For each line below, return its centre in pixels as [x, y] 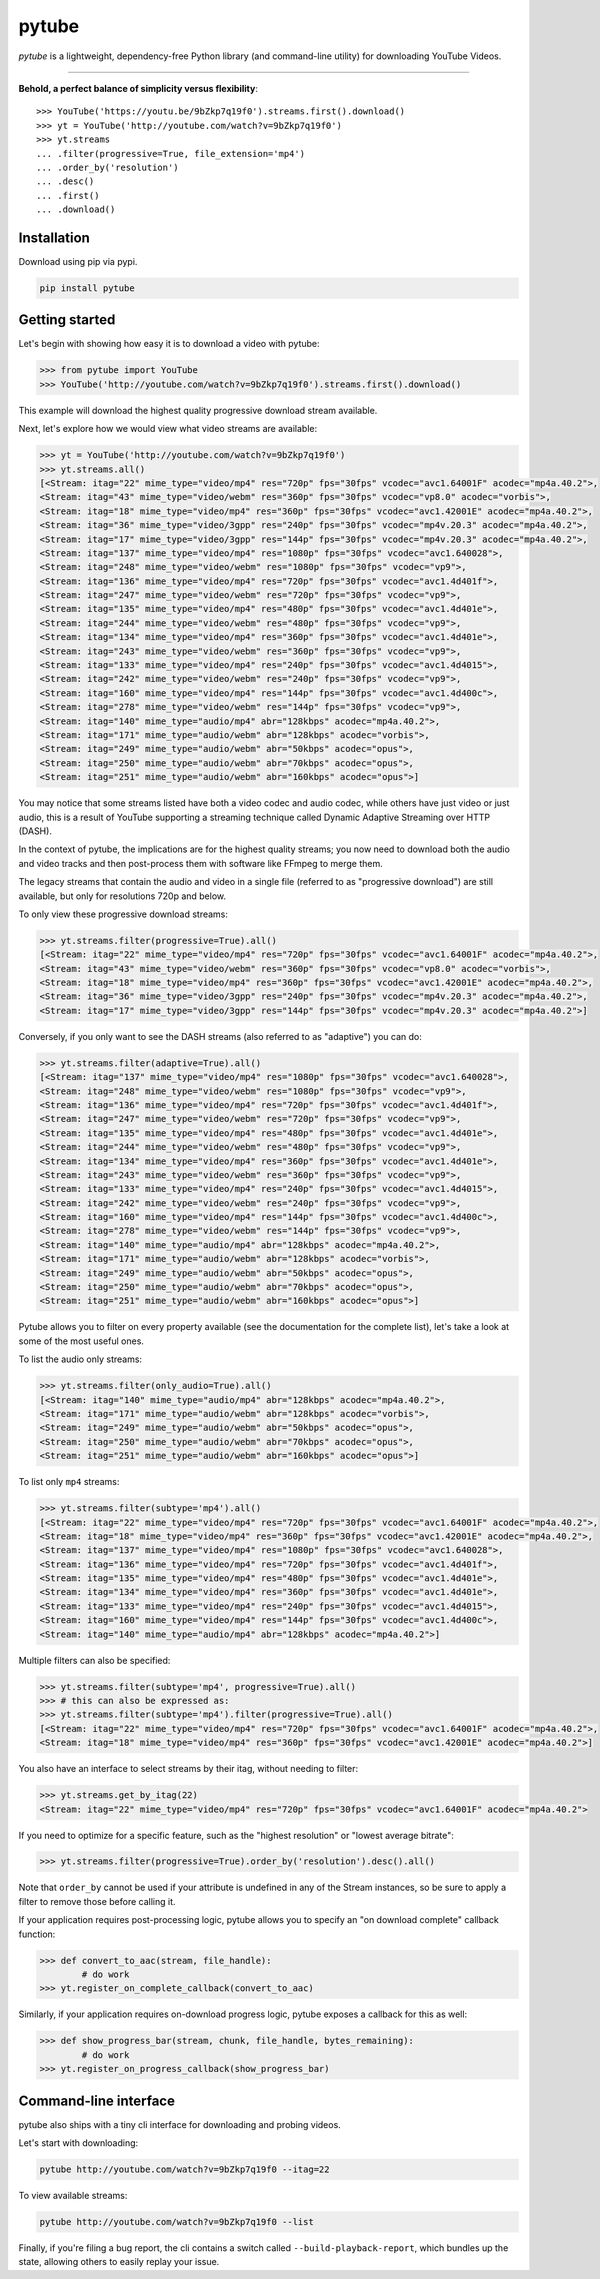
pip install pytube [87, 288]
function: [37, 1934]
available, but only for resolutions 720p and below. [122, 896]
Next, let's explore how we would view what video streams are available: [168, 429]
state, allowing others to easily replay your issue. [119, 2262]
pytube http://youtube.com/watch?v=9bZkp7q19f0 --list [176, 2221]
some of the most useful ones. [81, 1341]
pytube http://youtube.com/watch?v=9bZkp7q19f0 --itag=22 [184, 2169]
